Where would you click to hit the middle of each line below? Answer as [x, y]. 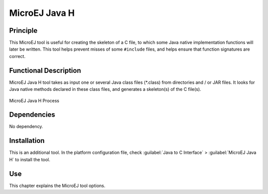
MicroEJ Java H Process [34, 100]
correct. [17, 56]
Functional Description [45, 70]
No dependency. [26, 127]
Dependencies [32, 115]
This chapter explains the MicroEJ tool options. [57, 186]
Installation [27, 141]
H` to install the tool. [30, 159]
